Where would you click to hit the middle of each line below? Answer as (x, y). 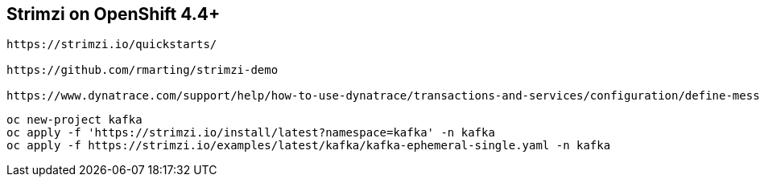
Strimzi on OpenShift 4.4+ (114, 14)
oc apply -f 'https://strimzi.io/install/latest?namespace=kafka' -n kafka (251, 133)
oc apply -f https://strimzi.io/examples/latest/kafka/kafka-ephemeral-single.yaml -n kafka (309, 146)
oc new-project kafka (74, 120)
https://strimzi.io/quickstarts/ (112, 45)
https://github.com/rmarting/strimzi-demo (142, 70)
